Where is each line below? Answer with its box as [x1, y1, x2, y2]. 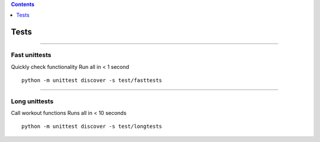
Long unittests [11, 97, 54, 105]
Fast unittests [11, 51, 52, 59]
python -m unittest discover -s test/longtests [21, 123, 162, 130]
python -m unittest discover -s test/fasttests [21, 77, 162, 84]
